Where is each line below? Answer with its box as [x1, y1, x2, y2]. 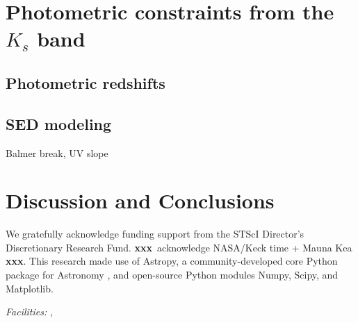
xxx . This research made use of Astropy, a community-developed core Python [6, 254, 338, 268]
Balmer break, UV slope [6, 145, 108, 160]
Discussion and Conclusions [6, 186, 275, 215]
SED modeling [6, 113, 112, 134]
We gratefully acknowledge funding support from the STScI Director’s [6, 226, 304, 241]
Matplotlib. [6, 281, 54, 295]
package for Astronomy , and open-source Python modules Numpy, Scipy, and [6, 267, 339, 282]
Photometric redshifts [6, 72, 165, 93]
